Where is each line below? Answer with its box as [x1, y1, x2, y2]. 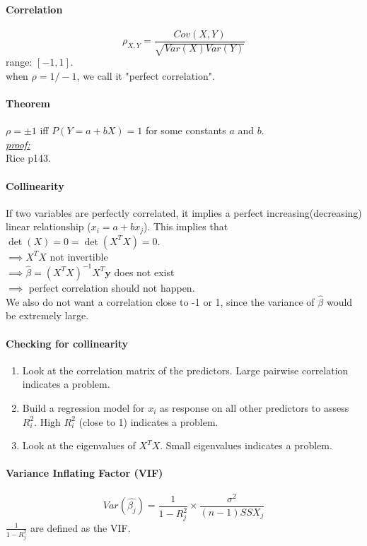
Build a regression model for [22, 400, 145, 415]
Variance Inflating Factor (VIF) [6, 465, 163, 480]
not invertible [49, 249, 108, 263]
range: [6, 54, 33, 69]
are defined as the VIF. [30, 520, 131, 535]
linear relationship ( [6, 219, 91, 234]
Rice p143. [6, 150, 51, 165]
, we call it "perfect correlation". [76, 68, 215, 83]
